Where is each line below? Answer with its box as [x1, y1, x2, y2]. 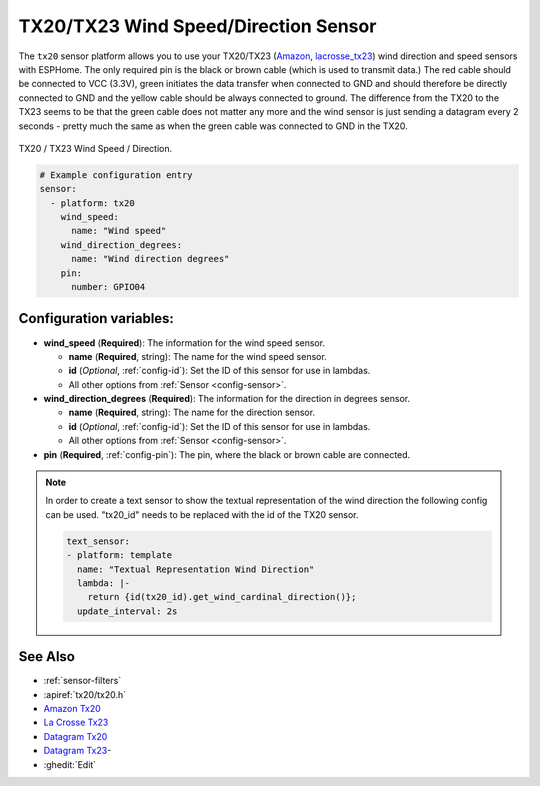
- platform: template [66, 550, 173, 561]
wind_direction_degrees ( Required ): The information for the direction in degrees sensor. [43, 393, 411, 405]
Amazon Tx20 [43, 703, 102, 715]
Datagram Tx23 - [43, 745, 112, 757]
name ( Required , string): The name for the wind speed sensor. [68, 350, 327, 362]
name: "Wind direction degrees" [71, 253, 230, 265]
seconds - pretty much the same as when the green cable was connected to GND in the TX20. [18, 120, 409, 132]
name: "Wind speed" [71, 225, 167, 237]
